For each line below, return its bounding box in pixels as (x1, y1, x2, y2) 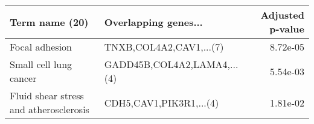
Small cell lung (10, 57, 72, 71)
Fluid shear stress (10, 88, 84, 102)
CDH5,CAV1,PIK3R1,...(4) (104, 95, 219, 110)
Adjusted (260, 8, 304, 22)
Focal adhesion (10, 40, 72, 54)
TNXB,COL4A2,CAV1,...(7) (104, 40, 224, 54)
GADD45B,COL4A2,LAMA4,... (104, 57, 239, 71)
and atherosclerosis (10, 102, 89, 116)
